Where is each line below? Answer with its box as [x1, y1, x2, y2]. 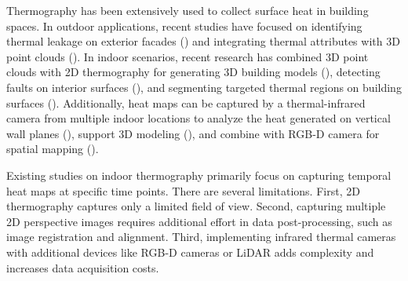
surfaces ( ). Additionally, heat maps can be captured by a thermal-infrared [6, 94, 366, 111]
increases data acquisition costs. [6, 259, 159, 276]
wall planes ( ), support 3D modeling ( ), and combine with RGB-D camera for [6, 125, 380, 141]
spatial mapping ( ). [6, 140, 99, 157]
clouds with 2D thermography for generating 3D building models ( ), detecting [6, 64, 381, 80]
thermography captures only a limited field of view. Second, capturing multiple [6, 198, 386, 214]
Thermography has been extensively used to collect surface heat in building [6, 2, 369, 18]
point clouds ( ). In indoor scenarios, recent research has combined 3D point [6, 48, 369, 64]
